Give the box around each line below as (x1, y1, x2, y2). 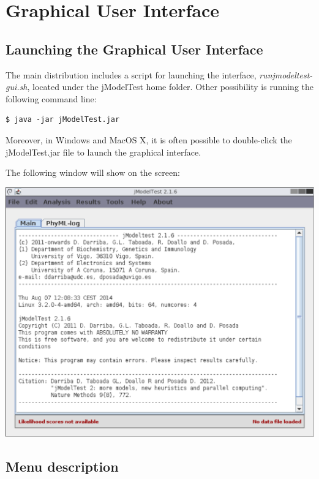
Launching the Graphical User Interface (6, 39, 263, 58)
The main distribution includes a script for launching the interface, (6, 68, 257, 81)
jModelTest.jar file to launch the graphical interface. (6, 145, 201, 158)
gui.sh (6, 80, 28, 93)
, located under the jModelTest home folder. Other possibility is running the (27, 80, 314, 93)
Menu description (6, 456, 119, 475)
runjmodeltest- (259, 68, 313, 81)
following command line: (6, 92, 97, 105)
